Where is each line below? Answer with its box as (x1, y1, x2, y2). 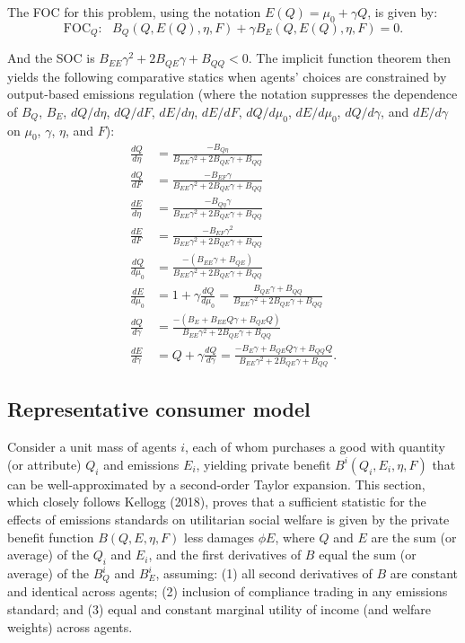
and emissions (103, 454, 180, 473)
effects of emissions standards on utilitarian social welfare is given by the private (7, 510, 450, 529)
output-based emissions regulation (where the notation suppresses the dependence (7, 84, 458, 103)
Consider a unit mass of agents (7, 437, 177, 456)
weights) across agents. (7, 617, 133, 636)
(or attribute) (7, 454, 82, 473)
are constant (390, 564, 459, 583)
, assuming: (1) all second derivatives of (155, 564, 373, 583)
